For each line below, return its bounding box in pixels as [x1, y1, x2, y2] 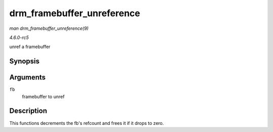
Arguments [9, 73, 46, 82]
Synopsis [9, 57, 40, 66]
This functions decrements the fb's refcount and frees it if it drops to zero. [9, 120, 164, 126]
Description [9, 107, 48, 115]
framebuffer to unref [22, 94, 65, 100]
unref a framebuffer [9, 43, 51, 50]
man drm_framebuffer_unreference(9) [9, 25, 88, 31]
